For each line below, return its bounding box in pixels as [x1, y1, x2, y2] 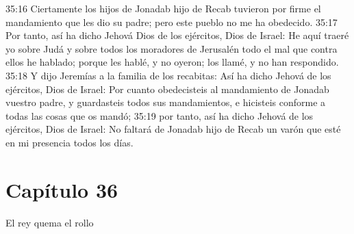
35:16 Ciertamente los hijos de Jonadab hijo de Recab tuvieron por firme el [5, 1, 321, 15]
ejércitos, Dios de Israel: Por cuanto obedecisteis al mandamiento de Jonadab [5, 81, 329, 96]
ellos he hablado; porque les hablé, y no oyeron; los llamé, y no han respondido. [5, 55, 339, 69]
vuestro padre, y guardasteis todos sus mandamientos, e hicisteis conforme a [5, 95, 326, 109]
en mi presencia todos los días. [5, 135, 134, 149]
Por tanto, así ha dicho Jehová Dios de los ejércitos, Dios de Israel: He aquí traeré [5, 28, 349, 42]
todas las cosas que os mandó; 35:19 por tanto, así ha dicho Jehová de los [5, 108, 314, 122]
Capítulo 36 [5, 175, 118, 203]
